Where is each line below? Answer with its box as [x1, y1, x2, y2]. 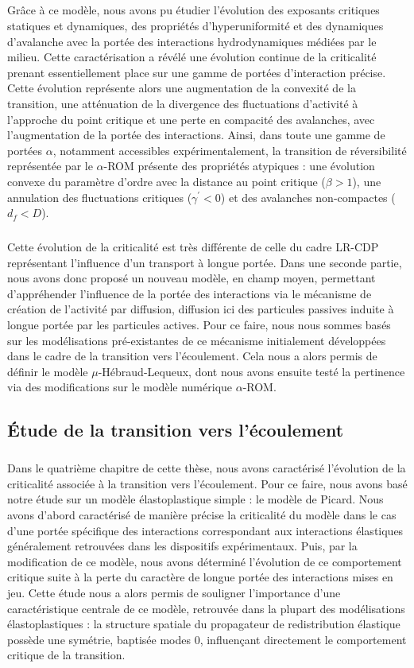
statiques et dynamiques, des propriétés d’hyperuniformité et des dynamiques [7, 17, 384, 33]
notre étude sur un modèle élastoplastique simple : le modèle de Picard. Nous [7, 491, 384, 507]
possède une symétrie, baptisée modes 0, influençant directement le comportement [7, 631, 407, 647]
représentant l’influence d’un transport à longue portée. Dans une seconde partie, [7, 254, 402, 270]
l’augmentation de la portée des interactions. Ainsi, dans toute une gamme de [7, 126, 385, 143]
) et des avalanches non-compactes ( [220, 188, 396, 205]
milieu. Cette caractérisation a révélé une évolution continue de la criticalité [7, 49, 377, 65]
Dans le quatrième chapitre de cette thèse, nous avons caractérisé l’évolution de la [7, 460, 406, 476]
